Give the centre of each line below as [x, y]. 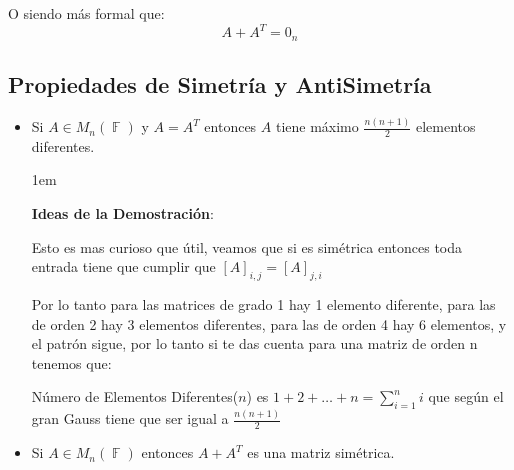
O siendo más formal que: [86, 13]
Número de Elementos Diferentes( [135, 396]
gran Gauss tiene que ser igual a [130, 418]
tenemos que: [71, 362]
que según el [466, 396]
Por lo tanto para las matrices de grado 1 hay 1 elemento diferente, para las [263, 304]
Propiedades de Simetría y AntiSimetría [220, 83]
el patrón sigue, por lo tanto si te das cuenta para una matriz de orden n [254, 343]
